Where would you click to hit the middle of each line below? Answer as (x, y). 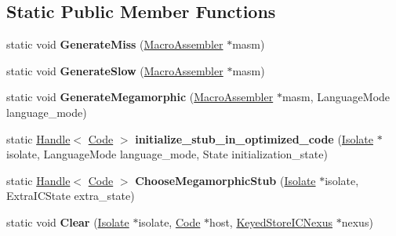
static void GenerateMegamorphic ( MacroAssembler (140, 97)
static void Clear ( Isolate (68, 221)
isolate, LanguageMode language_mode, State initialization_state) (167, 154)
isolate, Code (169, 221)
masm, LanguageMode (336, 97)
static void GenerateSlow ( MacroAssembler (115, 70)
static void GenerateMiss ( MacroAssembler (115, 44)
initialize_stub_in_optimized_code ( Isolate (254, 138)
